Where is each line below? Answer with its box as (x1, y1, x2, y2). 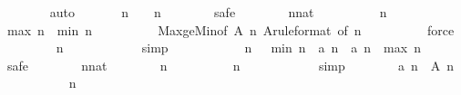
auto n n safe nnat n (49, 3, 387, 21)
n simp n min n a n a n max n (56, 38, 421, 57)
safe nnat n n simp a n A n (6, 55, 455, 74)
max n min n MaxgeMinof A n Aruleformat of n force (6, 20, 455, 39)
